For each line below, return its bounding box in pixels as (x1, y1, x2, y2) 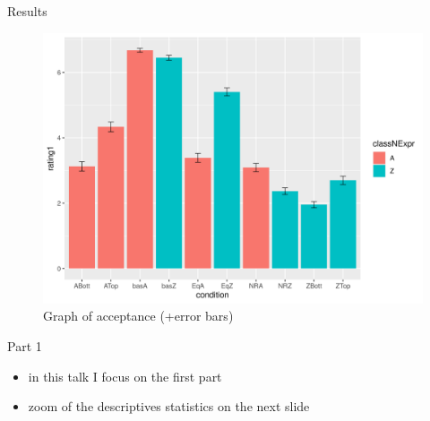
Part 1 (7, 337, 42, 356)
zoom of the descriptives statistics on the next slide (28, 397, 310, 416)
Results (7, 2, 47, 20)
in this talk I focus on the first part (28, 366, 222, 385)
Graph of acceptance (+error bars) (43, 306, 234, 325)
